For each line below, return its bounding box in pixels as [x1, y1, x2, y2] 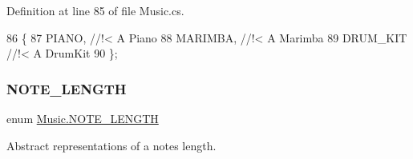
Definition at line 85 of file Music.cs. [6, 2, 184, 18]
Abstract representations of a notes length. [6, 137, 217, 153]
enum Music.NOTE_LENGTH [6, 110, 159, 126]
